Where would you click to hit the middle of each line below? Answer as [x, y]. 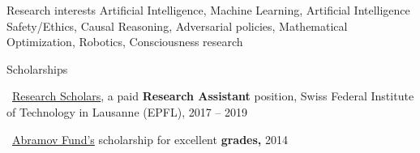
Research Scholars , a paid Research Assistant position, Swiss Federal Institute [213, 96]
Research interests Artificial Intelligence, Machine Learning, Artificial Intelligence [208, 10]
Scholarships [37, 68]
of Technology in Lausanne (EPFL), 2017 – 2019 [127, 111]
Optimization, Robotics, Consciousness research [125, 42]
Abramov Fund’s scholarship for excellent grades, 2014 [150, 139]
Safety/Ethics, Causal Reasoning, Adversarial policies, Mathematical [177, 25]
